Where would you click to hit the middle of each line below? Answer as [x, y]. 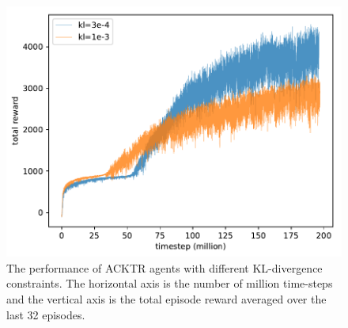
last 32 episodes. [46, 314]
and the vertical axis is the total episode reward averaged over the [166, 299]
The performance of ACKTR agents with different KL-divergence [165, 267]
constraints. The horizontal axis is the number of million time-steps [170, 283]
